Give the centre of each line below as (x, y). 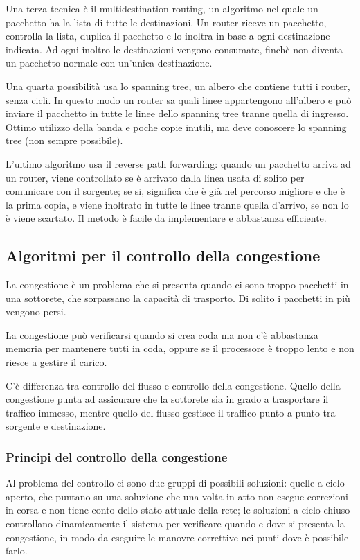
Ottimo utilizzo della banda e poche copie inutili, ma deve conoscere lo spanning (176, 126)
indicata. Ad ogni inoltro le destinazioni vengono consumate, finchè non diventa (174, 49)
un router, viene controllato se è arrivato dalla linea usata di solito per (155, 177)
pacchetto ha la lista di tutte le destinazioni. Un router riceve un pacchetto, (166, 22)
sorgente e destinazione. (56, 426)
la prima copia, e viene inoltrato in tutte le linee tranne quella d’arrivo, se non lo (177, 204)
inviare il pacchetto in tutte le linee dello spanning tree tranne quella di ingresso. (177, 113)
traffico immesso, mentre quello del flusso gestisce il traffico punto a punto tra (171, 412)
